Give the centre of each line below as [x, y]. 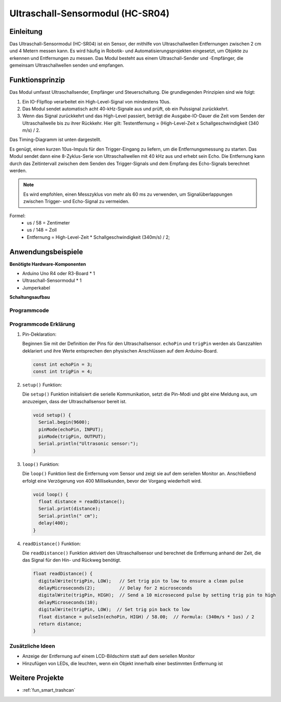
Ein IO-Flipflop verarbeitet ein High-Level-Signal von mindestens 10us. [96, 101]
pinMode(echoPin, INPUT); [71, 429]
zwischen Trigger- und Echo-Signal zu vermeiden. [77, 201]
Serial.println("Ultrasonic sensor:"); [89, 444]
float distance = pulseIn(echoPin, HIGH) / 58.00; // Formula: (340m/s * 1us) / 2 [146, 617]
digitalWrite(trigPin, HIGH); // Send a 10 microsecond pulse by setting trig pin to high [157, 595]
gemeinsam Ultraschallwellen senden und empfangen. [67, 65]
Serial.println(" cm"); [68, 516]
